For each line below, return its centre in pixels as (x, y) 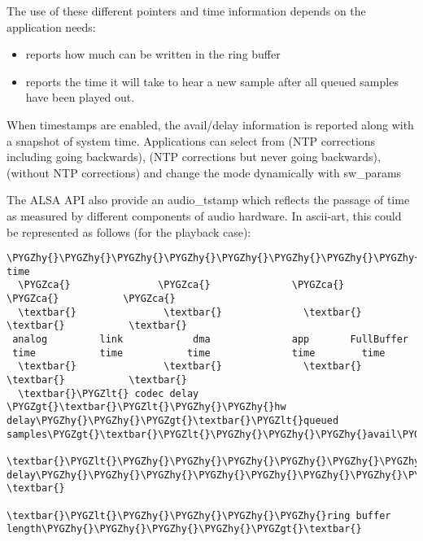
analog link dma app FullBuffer (210, 340)
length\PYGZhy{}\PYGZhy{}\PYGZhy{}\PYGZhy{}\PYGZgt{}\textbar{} (184, 529)
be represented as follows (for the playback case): (129, 231)
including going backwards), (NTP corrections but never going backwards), (194, 157)
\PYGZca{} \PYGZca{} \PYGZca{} (181, 285)
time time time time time (199, 353)
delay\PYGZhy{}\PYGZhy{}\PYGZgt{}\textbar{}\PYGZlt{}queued (173, 421)
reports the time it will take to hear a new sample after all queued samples (212, 81)
